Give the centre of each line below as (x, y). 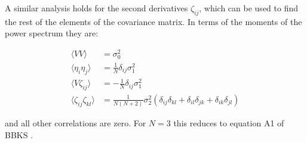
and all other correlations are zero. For (76, 123)
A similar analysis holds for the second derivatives (96, 8)
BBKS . (19, 134)
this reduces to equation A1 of (229, 123)
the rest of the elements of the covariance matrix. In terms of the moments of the (153, 21)
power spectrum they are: (52, 33)
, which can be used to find (249, 8)
